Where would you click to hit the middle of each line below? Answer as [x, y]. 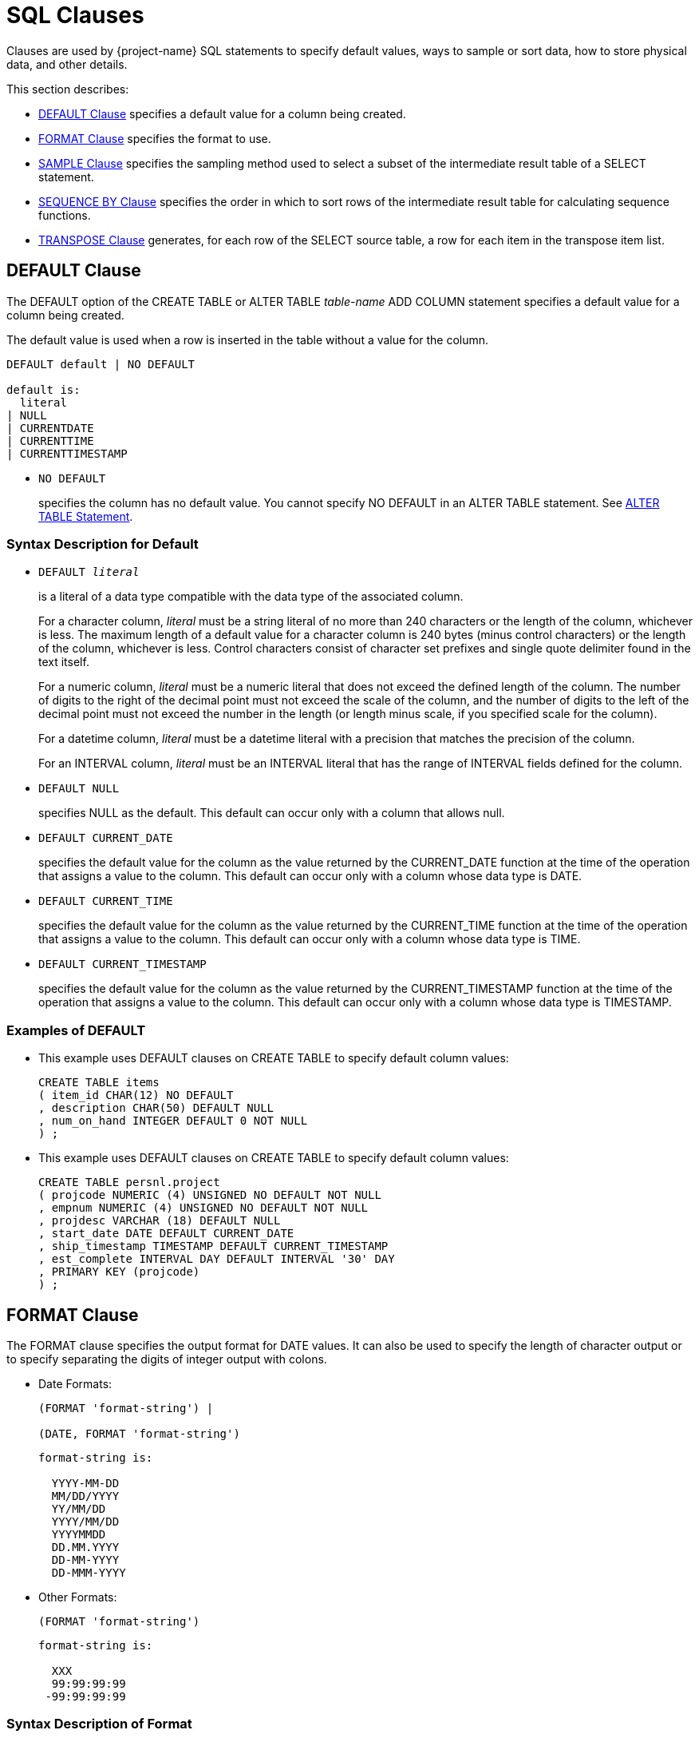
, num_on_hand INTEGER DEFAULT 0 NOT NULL [173, 1121]
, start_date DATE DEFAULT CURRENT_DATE [166, 1234]
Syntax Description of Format [99, 1724]
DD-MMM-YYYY [89, 1572]
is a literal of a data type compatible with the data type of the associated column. [251, 597]
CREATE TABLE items [99, 1083]
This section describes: [68, 89]
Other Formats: [78, 1597]
